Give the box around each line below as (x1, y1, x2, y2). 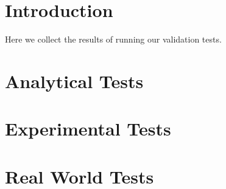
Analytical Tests (5, 68, 144, 93)
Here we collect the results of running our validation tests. (5, 33, 222, 46)
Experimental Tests (5, 116, 171, 141)
